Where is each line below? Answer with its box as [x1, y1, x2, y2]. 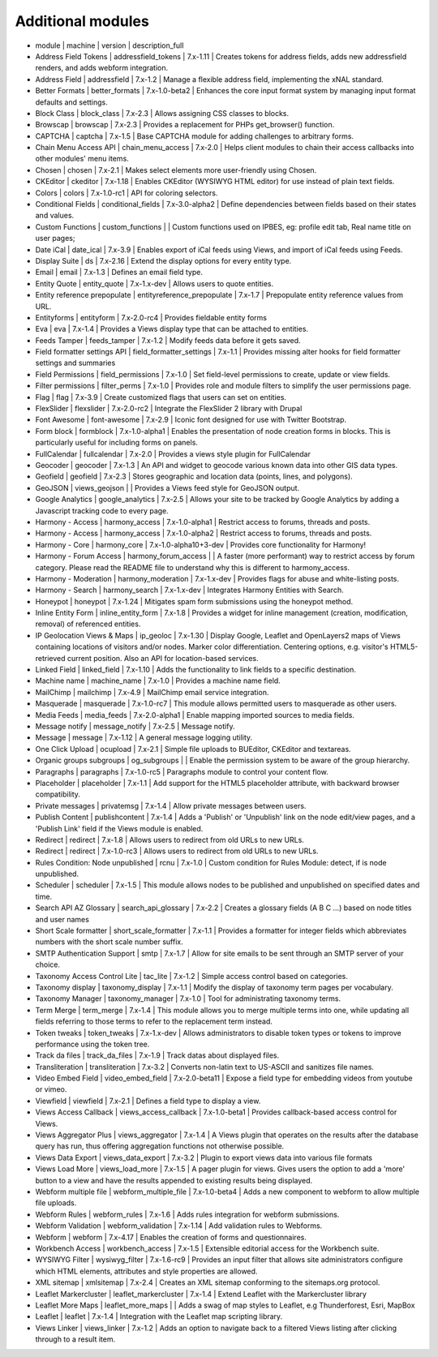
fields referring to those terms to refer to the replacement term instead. [35, 1016, 273, 1026]
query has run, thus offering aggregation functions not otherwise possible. [35, 1141, 285, 1151]
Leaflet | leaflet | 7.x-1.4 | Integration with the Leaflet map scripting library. [35, 1312, 283, 1321]
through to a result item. [35, 1334, 116, 1344]
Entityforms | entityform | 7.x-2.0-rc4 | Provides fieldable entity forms [35, 312, 268, 322]
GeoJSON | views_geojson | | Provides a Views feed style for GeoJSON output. [35, 483, 300, 492]
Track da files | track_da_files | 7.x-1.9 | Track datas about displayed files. [35, 1050, 280, 1060]
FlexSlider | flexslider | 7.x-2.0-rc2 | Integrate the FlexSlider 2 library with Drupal [35, 404, 303, 414]
